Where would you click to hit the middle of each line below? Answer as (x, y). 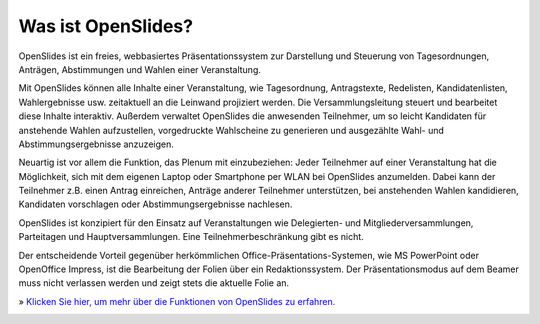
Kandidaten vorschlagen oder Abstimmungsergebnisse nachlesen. (155, 204)
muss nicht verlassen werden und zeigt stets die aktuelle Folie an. (154, 283)
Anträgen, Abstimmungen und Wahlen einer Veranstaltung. (140, 69)
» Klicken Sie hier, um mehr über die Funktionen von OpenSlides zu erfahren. (177, 301)
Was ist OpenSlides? (106, 26)
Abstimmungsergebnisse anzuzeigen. (96, 144)
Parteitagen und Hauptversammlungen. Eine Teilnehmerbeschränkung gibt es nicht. (191, 237)
